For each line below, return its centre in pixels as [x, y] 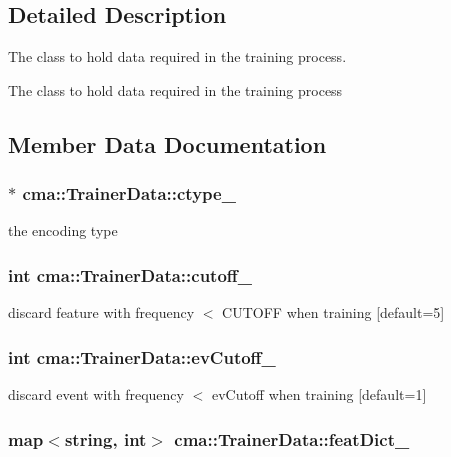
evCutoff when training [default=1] [319, 394]
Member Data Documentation [167, 143]
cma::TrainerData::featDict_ [292, 438]
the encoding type [63, 230]
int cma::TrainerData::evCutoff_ [142, 356]
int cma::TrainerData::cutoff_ [130, 274]
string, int [105, 438]
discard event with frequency [96, 394]
